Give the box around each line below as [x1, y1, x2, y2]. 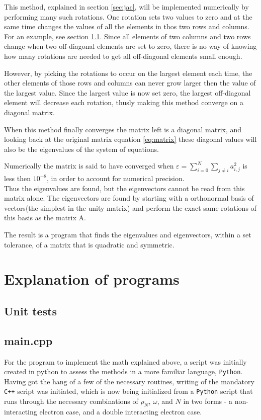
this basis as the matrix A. [4, 212, 86, 223]
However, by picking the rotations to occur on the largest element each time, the [4, 67, 252, 78]
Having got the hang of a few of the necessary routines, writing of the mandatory [4, 376, 254, 386]
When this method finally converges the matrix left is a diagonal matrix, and [4, 124, 242, 134]
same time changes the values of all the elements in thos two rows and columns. [4, 21, 249, 32]
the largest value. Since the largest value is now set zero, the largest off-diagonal [4, 87, 251, 98]
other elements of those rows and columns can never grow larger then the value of [4, 77, 256, 88]
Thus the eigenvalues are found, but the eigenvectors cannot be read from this [4, 183, 245, 193]
